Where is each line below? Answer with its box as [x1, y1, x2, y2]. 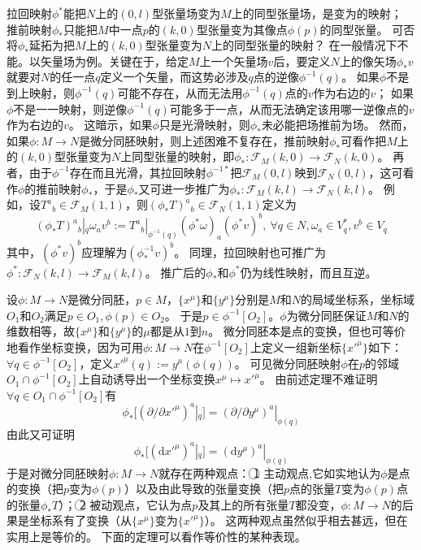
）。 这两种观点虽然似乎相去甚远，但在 [204, 512, 408, 529]
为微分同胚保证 [286, 306, 367, 323]
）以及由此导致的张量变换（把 [124, 480, 284, 497]
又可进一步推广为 [138, 180, 230, 197]
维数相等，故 [7, 323, 75, 340]
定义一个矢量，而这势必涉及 [100, 68, 249, 85]
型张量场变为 [152, 5, 221, 21]
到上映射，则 [7, 84, 75, 101]
